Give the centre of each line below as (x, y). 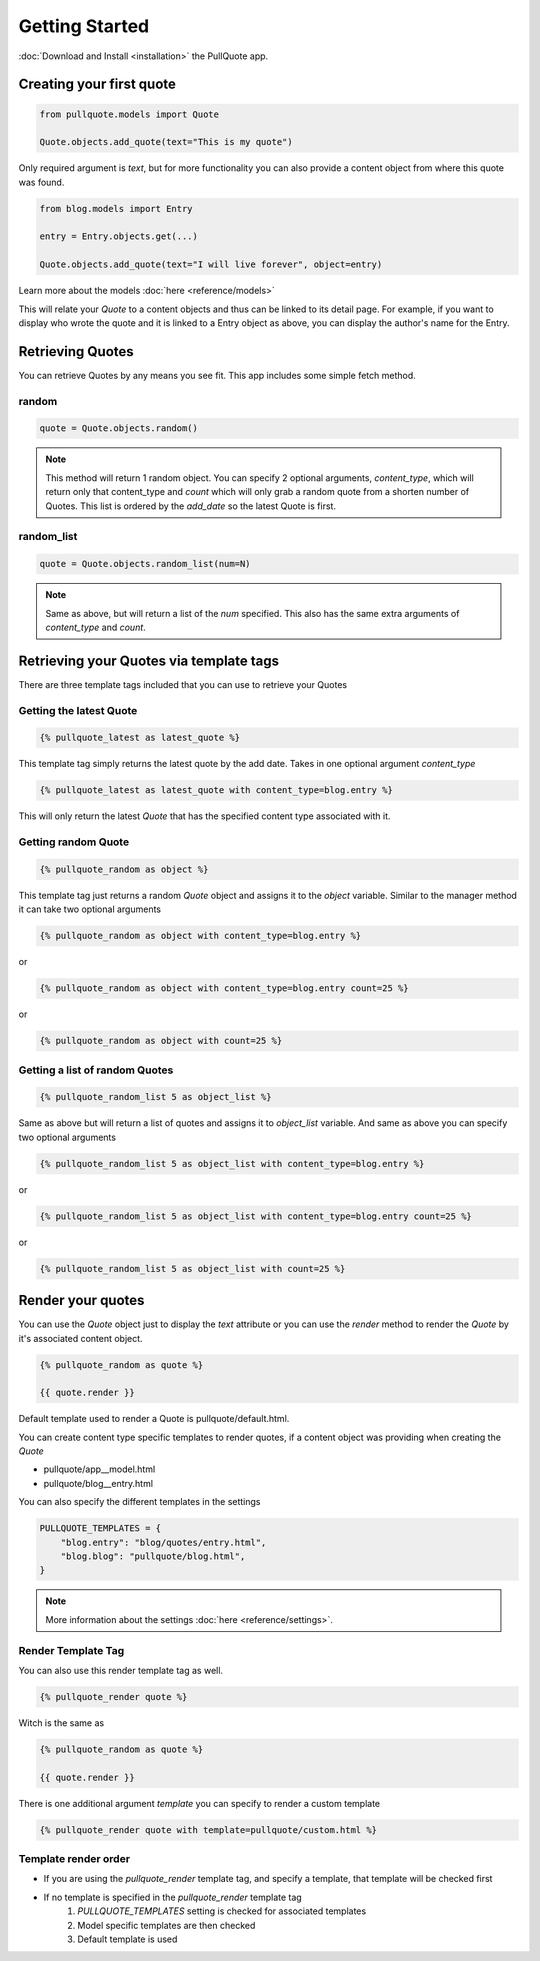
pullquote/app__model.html (99, 1469)
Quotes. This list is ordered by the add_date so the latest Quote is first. (191, 506)
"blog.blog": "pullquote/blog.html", (153, 1556)
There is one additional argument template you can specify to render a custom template (199, 1803)
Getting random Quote (74, 842)
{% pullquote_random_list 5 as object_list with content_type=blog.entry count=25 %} (255, 1216)
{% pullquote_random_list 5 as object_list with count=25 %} (192, 1268)
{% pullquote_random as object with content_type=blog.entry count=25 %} (224, 988)
